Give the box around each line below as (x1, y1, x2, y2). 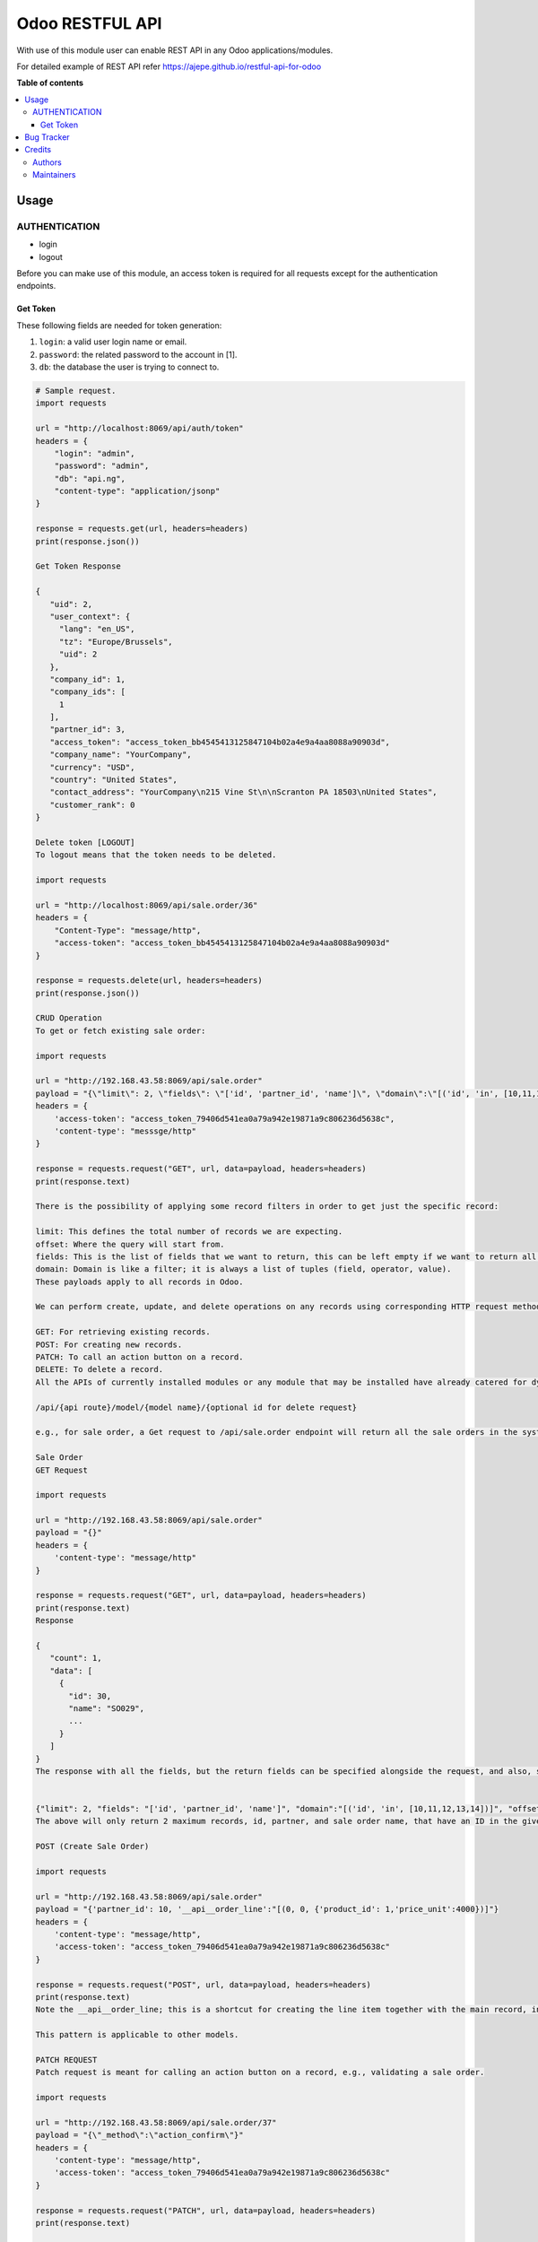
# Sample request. (35, 386, 117, 395)
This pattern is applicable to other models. (35, 2029, 239, 2040)
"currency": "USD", (49, 762, 135, 772)
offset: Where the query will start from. (35, 1238, 225, 1249)
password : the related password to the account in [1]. (39, 349, 238, 360)
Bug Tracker (24, 131, 71, 143)
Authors (32, 157, 62, 168)
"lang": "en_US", (58, 624, 135, 634)
